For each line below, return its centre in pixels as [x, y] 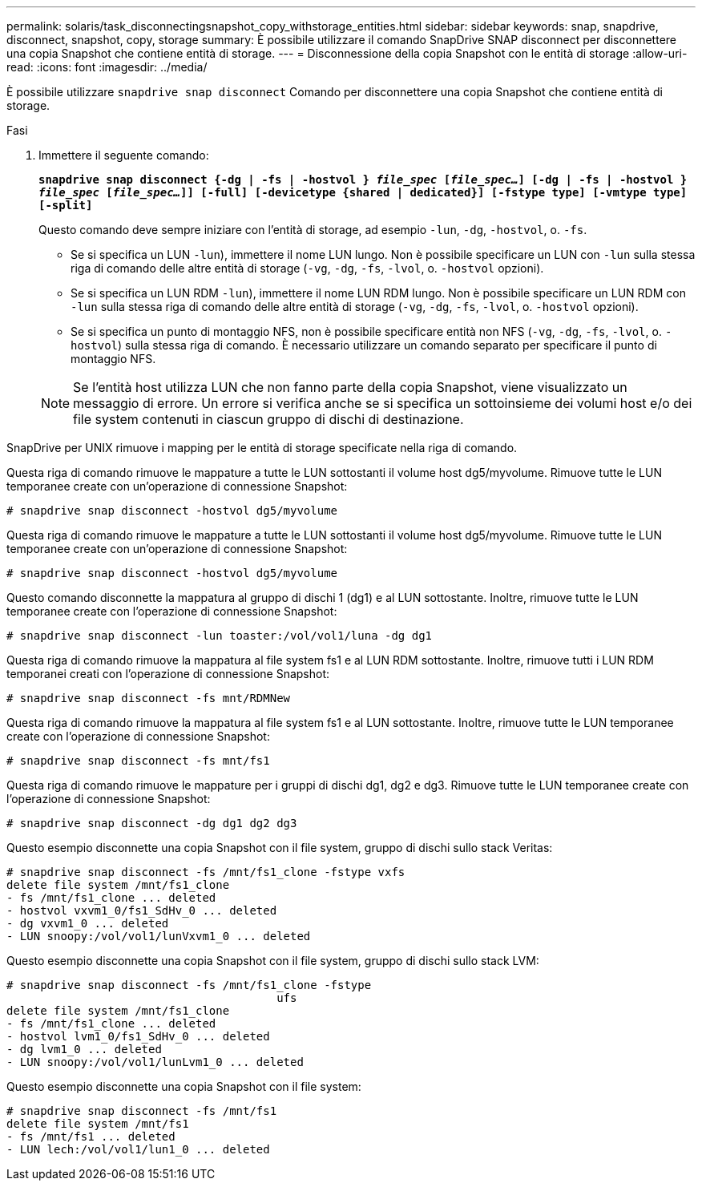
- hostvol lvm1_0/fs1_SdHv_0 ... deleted [138, 1036]
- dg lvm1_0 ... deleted [84, 1049]
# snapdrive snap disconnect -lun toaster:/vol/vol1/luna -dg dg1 [220, 636]
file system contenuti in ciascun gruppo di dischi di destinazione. [268, 419]
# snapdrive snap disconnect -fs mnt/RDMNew [149, 698]
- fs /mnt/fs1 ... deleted [91, 1137]
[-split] [66, 205]
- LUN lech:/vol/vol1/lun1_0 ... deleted [138, 1149]
